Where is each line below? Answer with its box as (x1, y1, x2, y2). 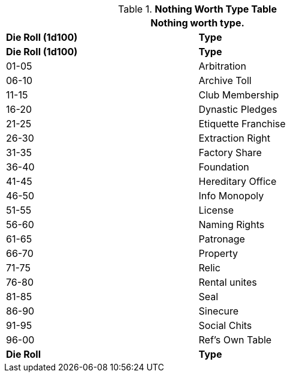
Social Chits (198, 319, 252, 331)
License (198, 204, 234, 216)
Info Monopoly (198, 190, 264, 202)
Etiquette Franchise (198, 118, 286, 130)
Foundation (198, 161, 249, 173)
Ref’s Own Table (198, 334, 272, 346)
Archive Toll (198, 74, 252, 86)
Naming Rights (198, 219, 265, 231)
